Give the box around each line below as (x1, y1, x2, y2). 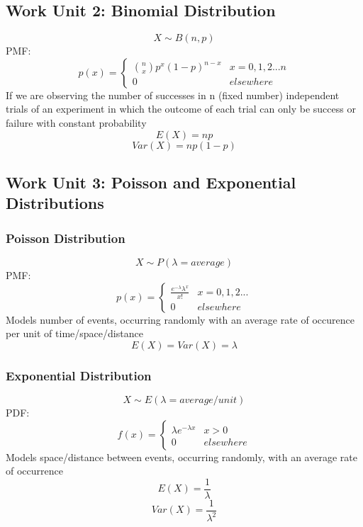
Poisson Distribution (6, 229, 125, 246)
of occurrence (6, 463, 63, 478)
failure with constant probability (6, 115, 147, 130)
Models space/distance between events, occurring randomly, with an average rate (6, 449, 357, 464)
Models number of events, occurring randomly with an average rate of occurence (6, 312, 354, 327)
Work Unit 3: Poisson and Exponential (6, 171, 296, 193)
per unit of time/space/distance (6, 326, 143, 341)
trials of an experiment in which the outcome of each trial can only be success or (6, 101, 356, 116)
